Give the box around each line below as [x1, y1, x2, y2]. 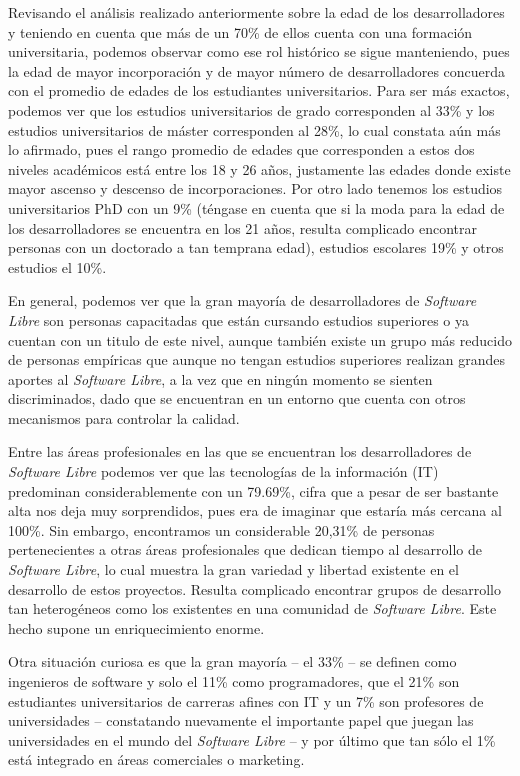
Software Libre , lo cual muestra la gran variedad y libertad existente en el [8, 559, 459, 580]
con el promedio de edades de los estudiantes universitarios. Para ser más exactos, [8, 80, 510, 101]
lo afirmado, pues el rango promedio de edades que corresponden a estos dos [8, 139, 475, 160]
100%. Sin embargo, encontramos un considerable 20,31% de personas [8, 519, 435, 540]
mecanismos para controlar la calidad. [8, 407, 240, 428]
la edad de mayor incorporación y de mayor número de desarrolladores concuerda [8, 60, 506, 81]
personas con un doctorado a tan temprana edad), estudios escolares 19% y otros [8, 237, 504, 258]
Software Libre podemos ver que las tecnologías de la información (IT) [8, 461, 439, 482]
